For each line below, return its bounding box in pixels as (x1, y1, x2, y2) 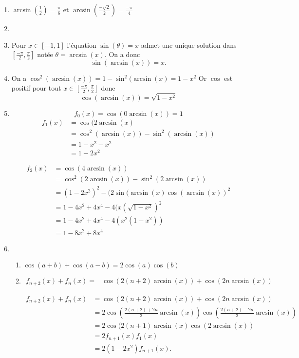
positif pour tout (11, 82, 61, 93)
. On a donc (104, 49, 140, 59)
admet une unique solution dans (141, 39, 237, 50)
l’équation (67, 39, 96, 50)
